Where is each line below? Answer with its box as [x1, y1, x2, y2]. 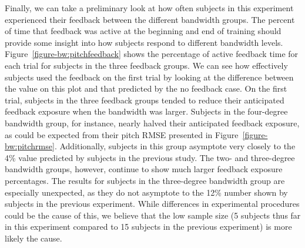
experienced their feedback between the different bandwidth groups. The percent [5, 13, 295, 25]
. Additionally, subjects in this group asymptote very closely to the [54, 140, 296, 152]
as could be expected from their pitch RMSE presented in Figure [5, 128, 239, 140]
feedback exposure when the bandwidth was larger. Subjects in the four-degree [5, 105, 288, 118]
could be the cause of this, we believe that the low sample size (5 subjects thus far [5, 209, 301, 221]
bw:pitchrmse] [5, 140, 55, 152]
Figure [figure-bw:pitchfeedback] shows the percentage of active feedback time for [5, 48, 299, 60]
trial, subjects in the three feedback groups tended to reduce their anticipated [5, 93, 284, 106]
